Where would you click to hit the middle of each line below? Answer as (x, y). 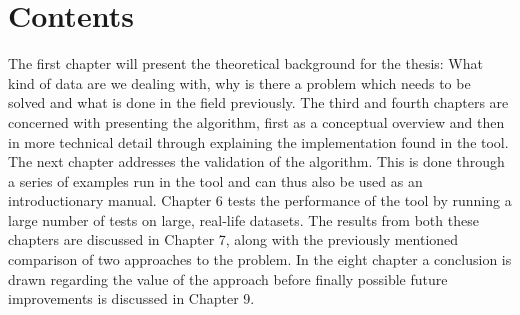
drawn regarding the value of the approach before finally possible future (228, 278)
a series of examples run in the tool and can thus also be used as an (215, 180)
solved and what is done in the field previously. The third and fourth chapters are (258, 102)
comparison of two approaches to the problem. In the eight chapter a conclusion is (260, 259)
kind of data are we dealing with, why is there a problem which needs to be (239, 82)
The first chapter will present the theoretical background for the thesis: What (245, 63)
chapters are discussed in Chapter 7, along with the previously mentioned (233, 239)
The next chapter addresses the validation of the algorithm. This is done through (256, 161)
